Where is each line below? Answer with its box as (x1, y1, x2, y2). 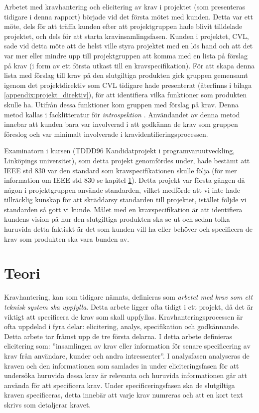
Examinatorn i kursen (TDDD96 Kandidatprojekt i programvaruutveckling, (4, 145, 235, 156)
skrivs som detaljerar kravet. (4, 399, 91, 410)
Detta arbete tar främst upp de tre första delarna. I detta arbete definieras (4, 331, 233, 341)
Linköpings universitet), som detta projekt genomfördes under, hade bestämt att (4, 155, 250, 165)
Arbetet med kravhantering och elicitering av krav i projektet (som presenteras (4, 1, 245, 11)
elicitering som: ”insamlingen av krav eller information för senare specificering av (4, 341, 251, 351)
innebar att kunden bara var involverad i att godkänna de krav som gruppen (4, 119, 238, 129)
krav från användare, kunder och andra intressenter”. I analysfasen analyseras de (4, 350, 250, 361)
